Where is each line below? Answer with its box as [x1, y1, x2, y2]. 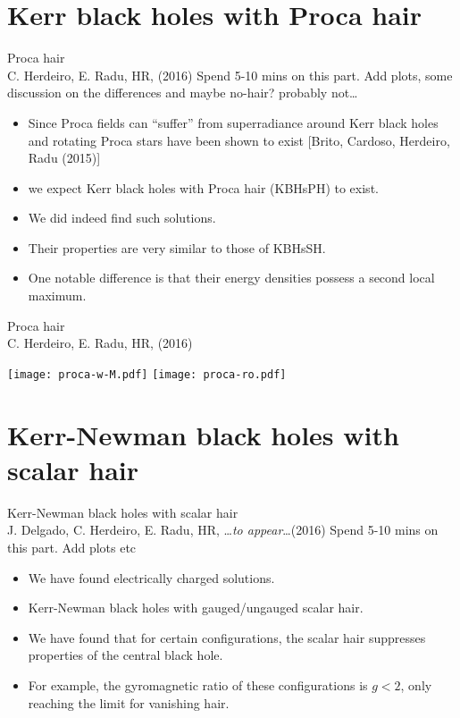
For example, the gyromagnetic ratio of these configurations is [28, 675, 368, 694]
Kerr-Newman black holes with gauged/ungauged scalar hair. [28, 598, 364, 617]
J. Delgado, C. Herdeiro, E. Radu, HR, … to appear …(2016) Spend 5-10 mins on [7, 520, 439, 539]
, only [400, 675, 432, 694]
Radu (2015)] [28, 148, 101, 167]
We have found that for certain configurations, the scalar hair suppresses [28, 628, 426, 646]
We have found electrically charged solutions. [28, 568, 275, 587]
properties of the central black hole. [28, 646, 223, 664]
